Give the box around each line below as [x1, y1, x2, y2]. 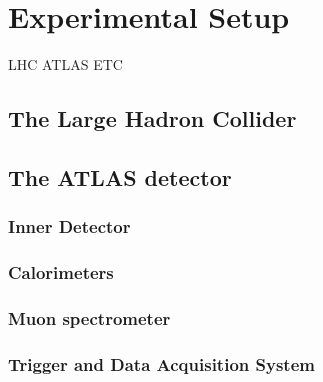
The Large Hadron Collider [8, 103, 297, 134]
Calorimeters [8, 260, 114, 285]
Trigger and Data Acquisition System [8, 351, 315, 376]
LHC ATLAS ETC [8, 54, 123, 75]
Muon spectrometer [8, 305, 171, 330]
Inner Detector [8, 214, 131, 239]
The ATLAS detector [8, 161, 232, 192]
